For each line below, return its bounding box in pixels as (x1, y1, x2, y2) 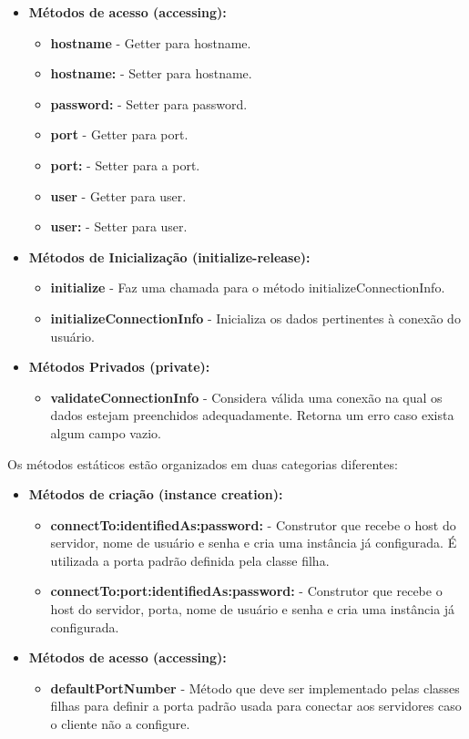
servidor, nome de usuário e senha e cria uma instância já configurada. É (50, 533, 457, 552)
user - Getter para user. (50, 186, 187, 205)
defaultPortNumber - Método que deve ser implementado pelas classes (50, 678, 460, 697)
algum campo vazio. (50, 423, 161, 442)
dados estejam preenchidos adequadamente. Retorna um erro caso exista (50, 405, 454, 425)
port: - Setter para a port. (50, 155, 200, 174)
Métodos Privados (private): (28, 357, 210, 376)
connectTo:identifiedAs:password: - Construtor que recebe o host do (50, 515, 456, 534)
